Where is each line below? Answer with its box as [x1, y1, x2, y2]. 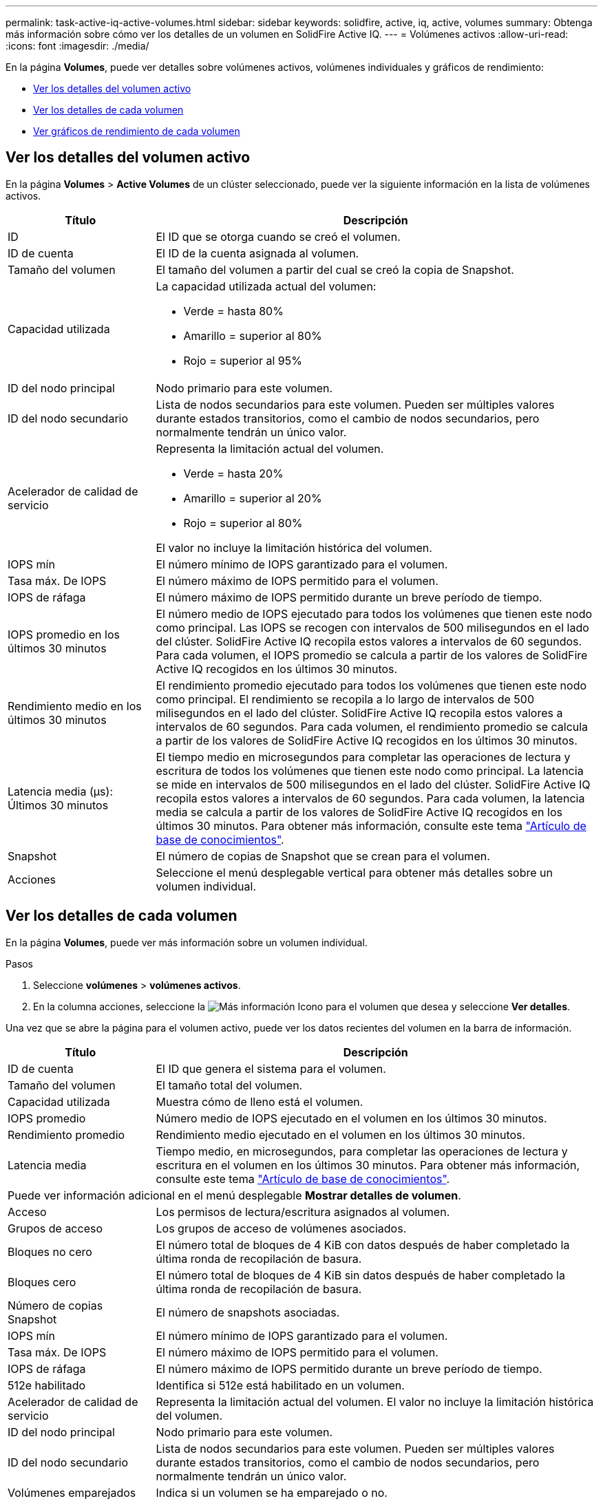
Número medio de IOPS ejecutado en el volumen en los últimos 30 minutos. [156, 1111, 547, 1125]
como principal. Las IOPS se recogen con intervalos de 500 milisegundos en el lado [156, 620, 589, 635]
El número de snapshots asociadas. [156, 1305, 340, 1319]
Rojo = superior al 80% [183, 515, 303, 530]
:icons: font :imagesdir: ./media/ [6, 40, 149, 52]
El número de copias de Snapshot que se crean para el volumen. [156, 849, 490, 863]
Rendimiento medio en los [8, 699, 142, 713]
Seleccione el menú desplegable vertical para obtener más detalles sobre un [156, 865, 553, 880]
